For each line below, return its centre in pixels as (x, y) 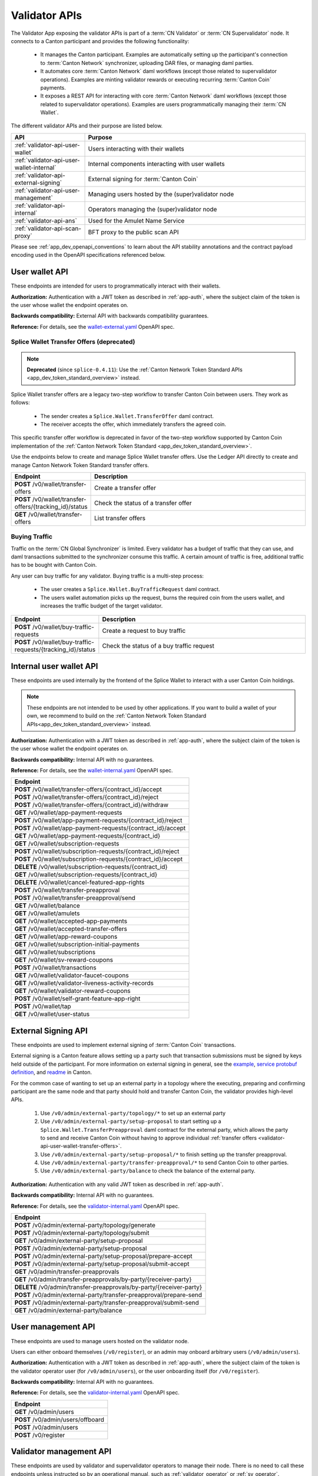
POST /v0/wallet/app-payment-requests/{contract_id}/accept (100, 828)
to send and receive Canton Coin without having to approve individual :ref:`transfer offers (149, 1138)
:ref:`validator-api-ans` (46, 220)
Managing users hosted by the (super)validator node (161, 194)
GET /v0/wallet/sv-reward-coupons (64, 960)
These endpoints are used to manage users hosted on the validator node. (100, 1341)
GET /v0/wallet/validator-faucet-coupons (72, 975)
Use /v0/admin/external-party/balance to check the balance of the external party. (148, 1171)
